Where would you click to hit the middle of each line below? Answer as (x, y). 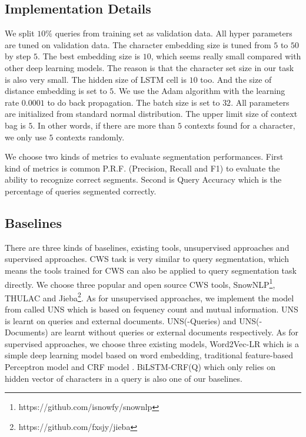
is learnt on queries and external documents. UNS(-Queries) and (121, 320)
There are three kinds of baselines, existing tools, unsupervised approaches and (147, 247)
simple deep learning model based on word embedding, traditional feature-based (149, 355)
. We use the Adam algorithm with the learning (199, 91)
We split (20, 33)
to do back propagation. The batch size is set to (134, 102)
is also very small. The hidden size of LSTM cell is (96, 79)
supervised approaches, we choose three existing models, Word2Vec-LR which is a (152, 343)
